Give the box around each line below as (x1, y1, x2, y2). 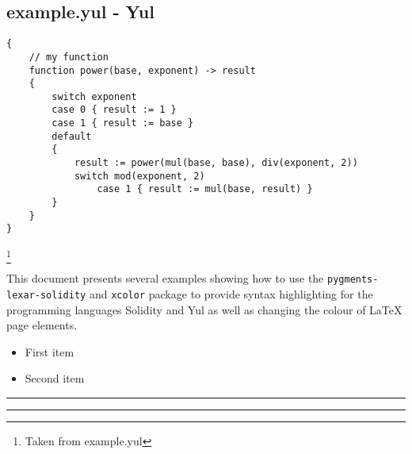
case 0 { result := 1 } (51, 104, 177, 116)
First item (25, 343, 74, 360)
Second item (25, 370, 85, 387)
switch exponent (51, 90, 137, 102)
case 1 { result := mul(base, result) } (97, 183, 313, 195)
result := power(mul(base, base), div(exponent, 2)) (74, 157, 358, 169)
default (51, 130, 92, 142)
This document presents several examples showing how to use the (6, 270, 324, 287)
